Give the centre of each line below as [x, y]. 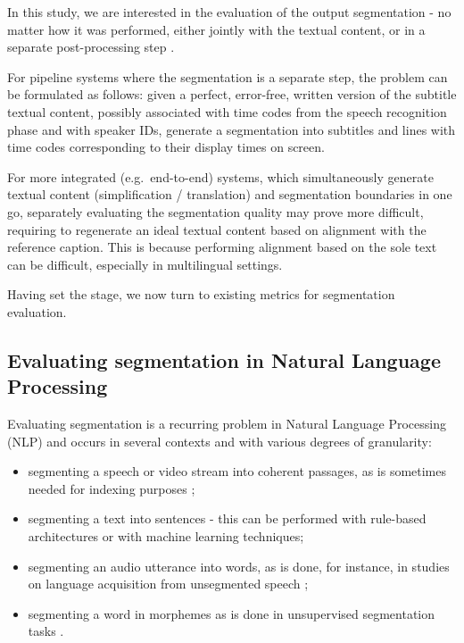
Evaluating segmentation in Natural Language [224, 359]
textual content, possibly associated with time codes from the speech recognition [227, 111]
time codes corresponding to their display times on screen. [166, 147]
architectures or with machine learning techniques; [166, 536]
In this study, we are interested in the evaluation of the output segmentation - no [229, 12]
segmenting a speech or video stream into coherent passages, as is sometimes [237, 471]
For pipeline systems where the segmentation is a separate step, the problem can [228, 76]
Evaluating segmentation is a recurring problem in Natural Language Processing [227, 424]
